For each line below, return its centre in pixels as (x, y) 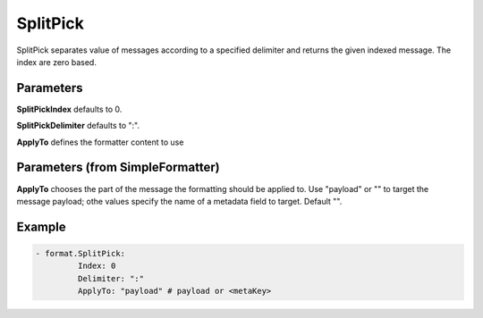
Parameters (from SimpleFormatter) (118, 167)
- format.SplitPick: (80, 253)
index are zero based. (57, 62)
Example (41, 226)
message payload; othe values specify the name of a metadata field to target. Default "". (179, 201)
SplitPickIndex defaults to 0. (69, 109)
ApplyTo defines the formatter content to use (100, 142)
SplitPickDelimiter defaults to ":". (78, 126)
